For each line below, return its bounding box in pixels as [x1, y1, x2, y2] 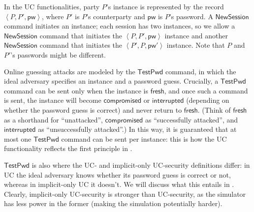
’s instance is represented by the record [106, 1, 224, 11]
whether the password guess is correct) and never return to [4, 104, 182, 115]
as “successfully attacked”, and [145, 114, 238, 124]
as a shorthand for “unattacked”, [4, 114, 103, 124]
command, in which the [165, 66, 236, 76]
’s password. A [169, 11, 213, 21]
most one [4, 133, 32, 144]
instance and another [164, 30, 228, 40]
